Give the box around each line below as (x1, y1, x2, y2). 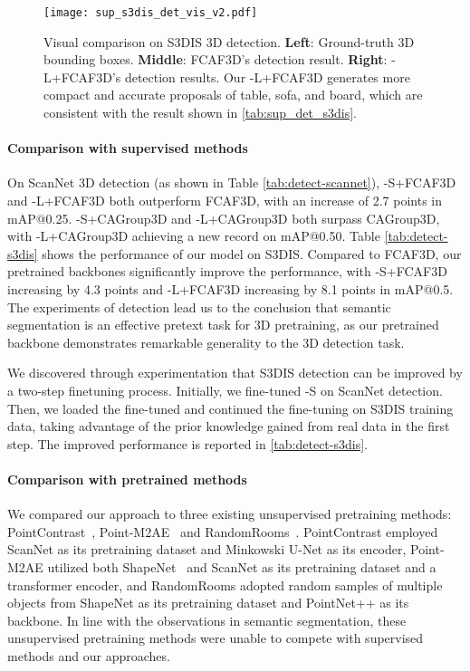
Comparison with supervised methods (7, 139, 248, 158)
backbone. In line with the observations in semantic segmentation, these (7, 610, 407, 629)
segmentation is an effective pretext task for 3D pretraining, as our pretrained (7, 315, 439, 334)
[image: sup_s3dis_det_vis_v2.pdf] (43, 6, 258, 19)
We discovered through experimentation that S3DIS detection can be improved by (7, 363, 463, 382)
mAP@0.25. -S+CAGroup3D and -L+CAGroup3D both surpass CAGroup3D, (7, 208, 440, 227)
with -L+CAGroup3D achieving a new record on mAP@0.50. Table (7, 226, 380, 245)
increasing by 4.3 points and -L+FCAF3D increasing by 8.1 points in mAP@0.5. (7, 279, 454, 298)
